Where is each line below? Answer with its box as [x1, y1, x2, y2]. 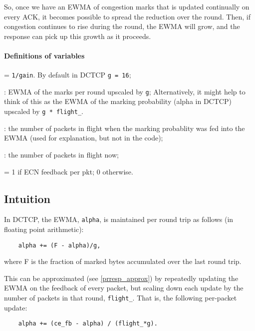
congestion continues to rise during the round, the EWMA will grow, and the [4, 21, 240, 31]
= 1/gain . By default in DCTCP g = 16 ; [4, 69, 131, 80]
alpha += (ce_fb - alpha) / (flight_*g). [18, 320, 158, 327]
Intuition [4, 190, 50, 206]
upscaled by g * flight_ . [4, 106, 83, 116]
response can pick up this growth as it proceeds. [4, 30, 151, 41]
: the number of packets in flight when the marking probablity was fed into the [4, 122, 245, 133]
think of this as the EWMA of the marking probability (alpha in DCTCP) [4, 96, 232, 106]
